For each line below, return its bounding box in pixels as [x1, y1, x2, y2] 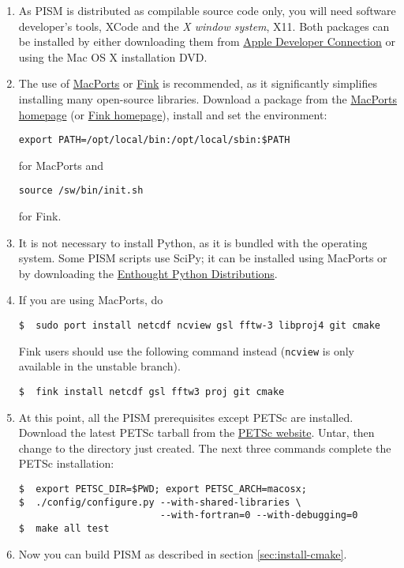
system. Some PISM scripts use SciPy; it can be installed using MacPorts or [18, 250, 387, 266]
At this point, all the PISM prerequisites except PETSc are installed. [18, 408, 353, 425]
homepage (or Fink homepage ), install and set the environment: [18, 106, 327, 122]
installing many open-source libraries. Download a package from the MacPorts [18, 90, 398, 107]
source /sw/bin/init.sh [18, 185, 144, 197]
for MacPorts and [18, 156, 104, 173]
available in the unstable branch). [18, 358, 181, 374]
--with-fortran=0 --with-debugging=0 [159, 510, 358, 521]
